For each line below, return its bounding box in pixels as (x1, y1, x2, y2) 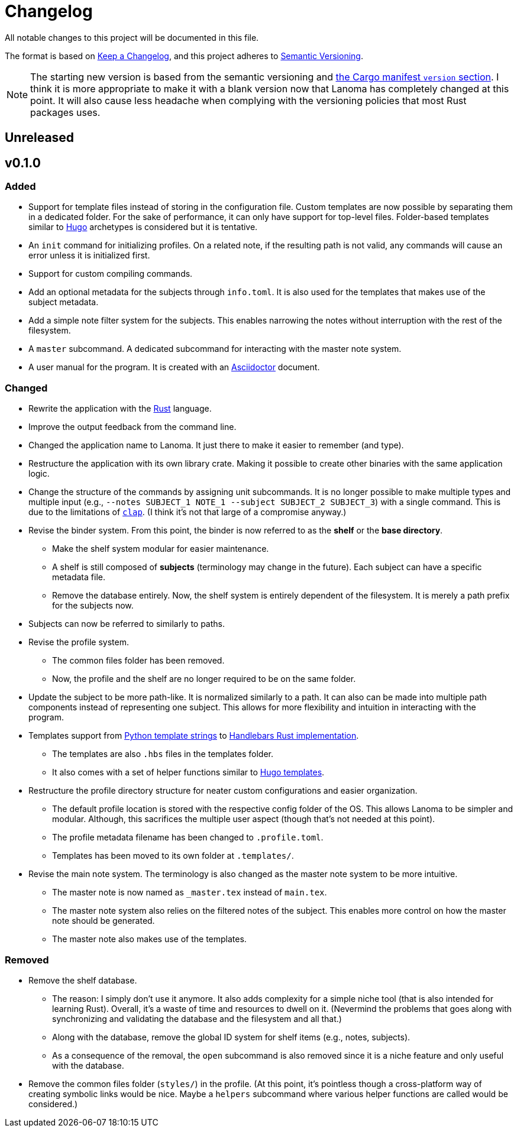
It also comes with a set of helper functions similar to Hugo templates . (52, 767, 325, 778)
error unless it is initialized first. (28, 250, 150, 261)
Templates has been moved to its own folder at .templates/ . (52, 850, 294, 861)
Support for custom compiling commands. (28, 269, 193, 279)
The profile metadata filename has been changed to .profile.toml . (52, 832, 324, 843)
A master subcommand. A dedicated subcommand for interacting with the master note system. (28, 344, 402, 354)
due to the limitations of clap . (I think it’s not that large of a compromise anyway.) (28, 507, 347, 518)
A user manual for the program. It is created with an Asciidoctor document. (28, 362, 320, 373)
